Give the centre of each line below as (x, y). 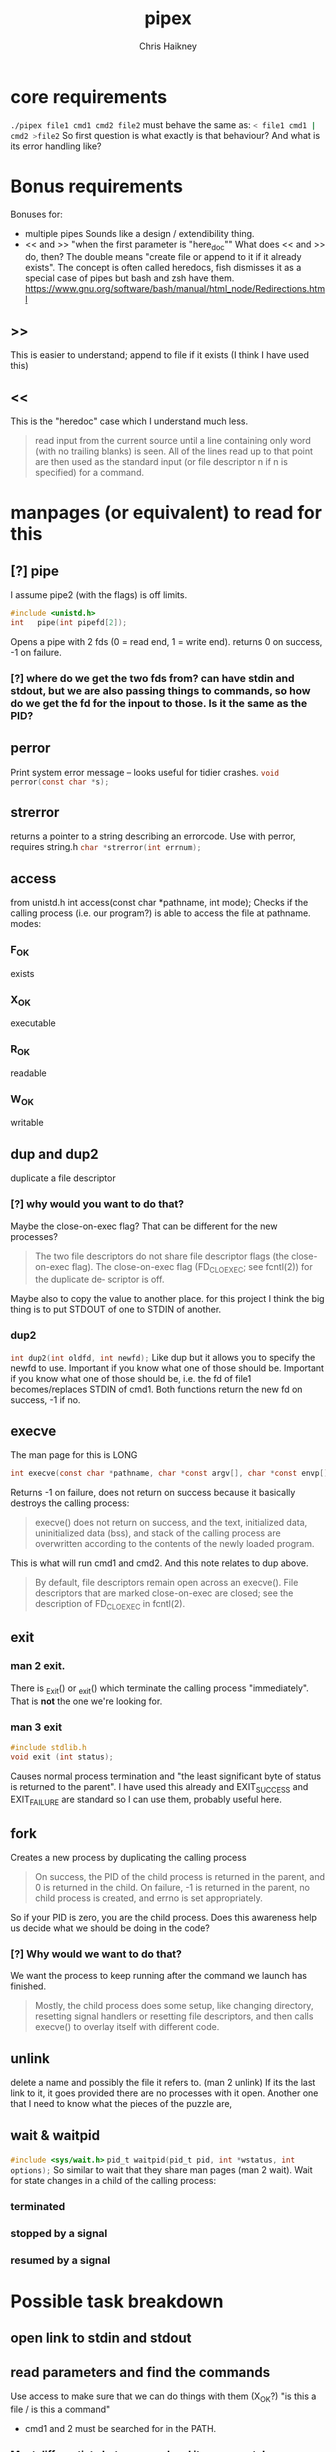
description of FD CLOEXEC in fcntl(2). (110, 1605)
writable (27, 1123)
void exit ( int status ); (62, 1757)
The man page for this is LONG (74, 1455)
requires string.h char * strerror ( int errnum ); (106, 847)
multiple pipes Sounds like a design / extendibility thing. (139, 233)
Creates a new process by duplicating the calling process (128, 1858)
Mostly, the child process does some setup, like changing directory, (174, 2006)
